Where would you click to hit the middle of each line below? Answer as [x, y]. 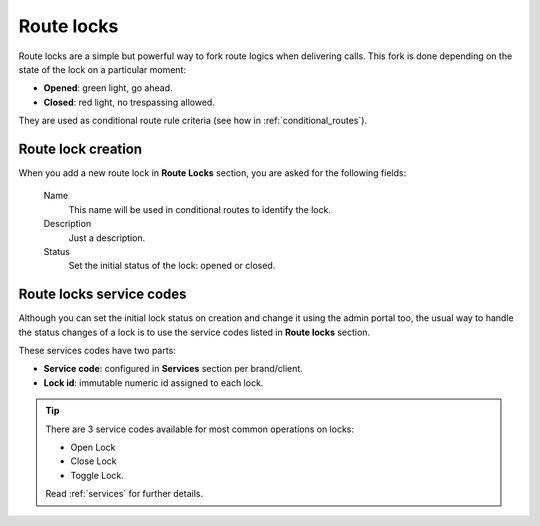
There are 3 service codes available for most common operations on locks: [200, 429]
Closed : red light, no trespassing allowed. [129, 102]
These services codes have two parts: [97, 351]
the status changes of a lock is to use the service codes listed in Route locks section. [194, 332]
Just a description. [107, 237]
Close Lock [93, 461]
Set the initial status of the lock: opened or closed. [172, 266]
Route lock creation [80, 148]
